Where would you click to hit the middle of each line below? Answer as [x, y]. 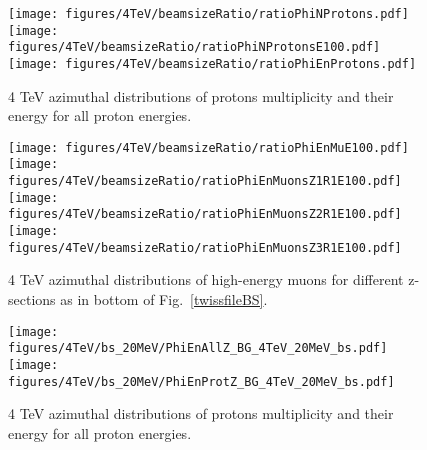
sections [32, 299]
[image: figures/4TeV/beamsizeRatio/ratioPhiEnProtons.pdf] [212, 63]
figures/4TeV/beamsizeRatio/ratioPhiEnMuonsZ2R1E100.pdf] [205, 214]
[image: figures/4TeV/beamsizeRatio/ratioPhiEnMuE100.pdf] [208, 147]
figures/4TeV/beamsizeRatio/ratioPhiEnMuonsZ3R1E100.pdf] [205, 247]
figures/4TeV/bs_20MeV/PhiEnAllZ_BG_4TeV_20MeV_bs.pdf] [198, 348]
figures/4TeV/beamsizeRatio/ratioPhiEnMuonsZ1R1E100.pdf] [205, 181]
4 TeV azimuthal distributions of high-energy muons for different [206, 279]
